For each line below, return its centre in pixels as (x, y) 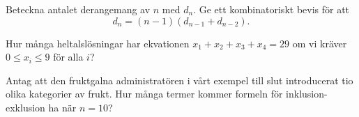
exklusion (25, 107)
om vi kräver (320, 43)
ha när (62, 107)
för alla (68, 57)
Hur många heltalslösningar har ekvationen (98, 43)
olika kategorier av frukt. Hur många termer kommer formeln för (144, 94)
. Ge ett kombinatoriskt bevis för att (272, 9)
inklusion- (307, 94)
